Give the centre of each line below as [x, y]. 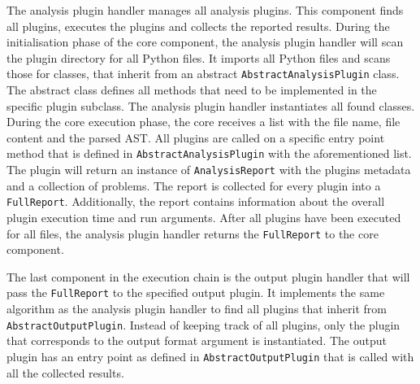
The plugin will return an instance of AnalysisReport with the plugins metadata [209, 170]
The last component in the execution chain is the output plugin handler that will [208, 276]
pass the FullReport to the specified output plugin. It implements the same [196, 292]
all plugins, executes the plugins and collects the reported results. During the [198, 26]
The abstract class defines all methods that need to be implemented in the [192, 90]
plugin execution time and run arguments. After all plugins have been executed [204, 217]
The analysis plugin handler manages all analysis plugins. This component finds [205, 10]
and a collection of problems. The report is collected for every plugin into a [194, 185]
